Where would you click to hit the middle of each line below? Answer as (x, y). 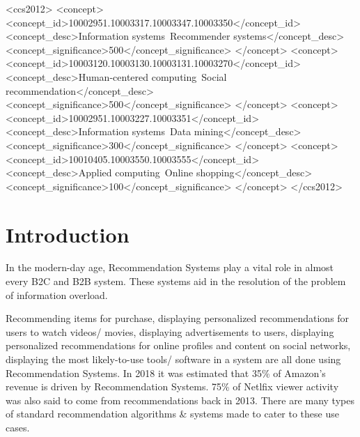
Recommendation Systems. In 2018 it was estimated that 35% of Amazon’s (166, 373)
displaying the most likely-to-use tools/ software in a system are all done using (173, 359)
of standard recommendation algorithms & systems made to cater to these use (172, 414)
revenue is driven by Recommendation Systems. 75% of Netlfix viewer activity (172, 386)
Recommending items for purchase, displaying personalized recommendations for (178, 318)
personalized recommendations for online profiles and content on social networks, (178, 345)
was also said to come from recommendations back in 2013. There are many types (180, 400)
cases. (18, 427)
